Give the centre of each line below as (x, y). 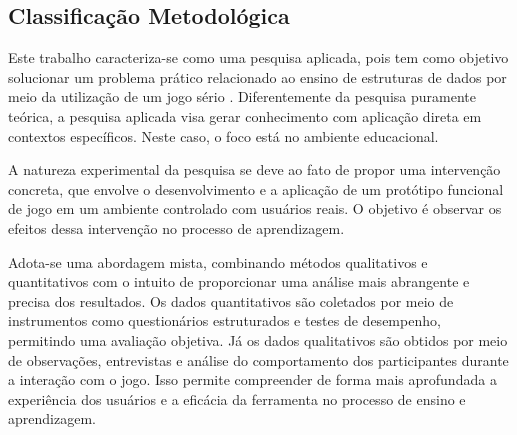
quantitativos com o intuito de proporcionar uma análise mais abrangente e (239, 281)
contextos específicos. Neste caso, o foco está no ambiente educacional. (223, 135)
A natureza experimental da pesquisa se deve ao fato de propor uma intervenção (254, 169)
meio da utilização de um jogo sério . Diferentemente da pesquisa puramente (242, 96)
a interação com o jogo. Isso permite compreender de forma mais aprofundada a (252, 379)
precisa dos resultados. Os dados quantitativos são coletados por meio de (231, 300)
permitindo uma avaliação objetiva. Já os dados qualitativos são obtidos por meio (258, 339)
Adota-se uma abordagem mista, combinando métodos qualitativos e (218, 261)
